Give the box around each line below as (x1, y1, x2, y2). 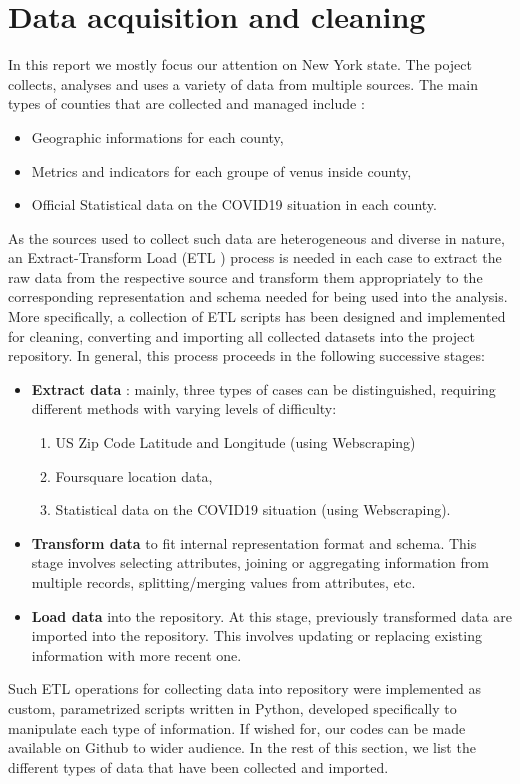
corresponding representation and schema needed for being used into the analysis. (8, 286, 508, 307)
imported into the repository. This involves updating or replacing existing (31, 625, 482, 646)
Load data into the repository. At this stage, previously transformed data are (31, 605, 512, 626)
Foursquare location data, (55, 465, 213, 486)
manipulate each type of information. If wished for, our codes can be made (8, 717, 466, 738)
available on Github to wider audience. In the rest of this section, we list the (8, 737, 476, 758)
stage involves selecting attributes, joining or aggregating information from (31, 552, 489, 573)
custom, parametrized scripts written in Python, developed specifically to (8, 697, 457, 718)
